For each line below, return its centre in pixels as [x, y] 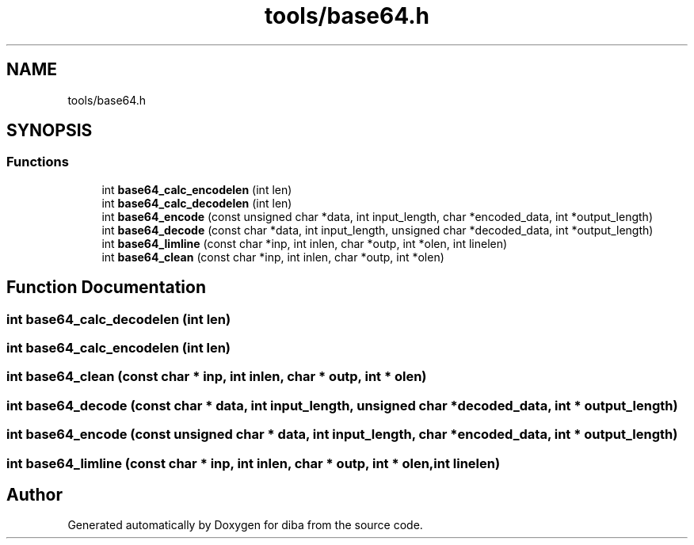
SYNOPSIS [50, 131]
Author [34, 494]
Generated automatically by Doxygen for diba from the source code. [245, 525]
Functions [38, 162]
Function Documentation [106, 288]
